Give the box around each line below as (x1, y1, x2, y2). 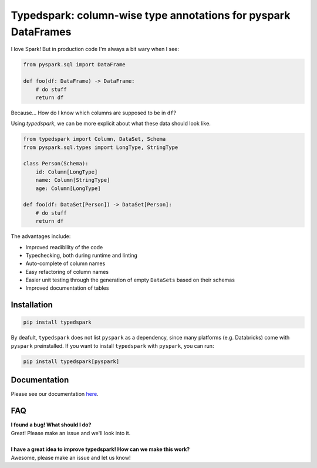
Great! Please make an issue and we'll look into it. (11, 429, 131, 436)
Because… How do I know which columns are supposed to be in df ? (11, 109, 176, 116)
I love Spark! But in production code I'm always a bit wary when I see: (11, 46, 179, 53)
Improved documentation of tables (25, 284, 109, 291)
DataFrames (11, 25, 72, 38)
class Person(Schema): (23, 160, 89, 167)
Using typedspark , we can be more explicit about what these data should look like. (11, 120, 211, 127)
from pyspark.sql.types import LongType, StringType (23, 144, 178, 151)
